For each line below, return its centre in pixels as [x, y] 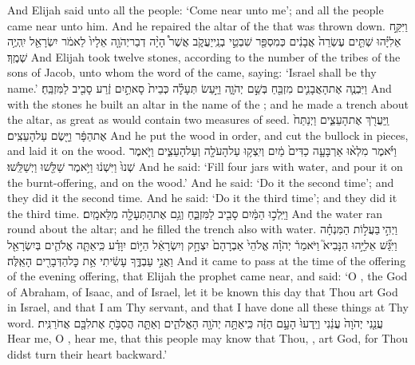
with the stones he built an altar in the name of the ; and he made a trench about [208, 103]
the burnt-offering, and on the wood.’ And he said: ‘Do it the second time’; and [201, 182]
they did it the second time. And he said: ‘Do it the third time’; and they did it [202, 198]
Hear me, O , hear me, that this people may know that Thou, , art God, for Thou [207, 338]
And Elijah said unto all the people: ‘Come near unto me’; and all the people [196, 10]
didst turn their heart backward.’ [87, 354]
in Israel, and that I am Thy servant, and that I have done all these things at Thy [208, 307]
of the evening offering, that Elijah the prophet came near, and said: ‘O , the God [207, 276]
